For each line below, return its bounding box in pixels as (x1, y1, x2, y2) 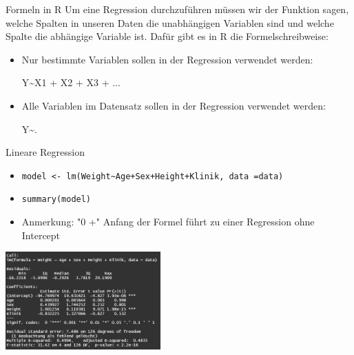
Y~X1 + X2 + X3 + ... (21, 75, 121, 90)
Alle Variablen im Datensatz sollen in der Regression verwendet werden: (21, 98, 326, 112)
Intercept (21, 227, 61, 242)
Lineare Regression (6, 145, 85, 159)
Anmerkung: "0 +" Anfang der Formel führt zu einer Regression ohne (21, 214, 315, 229)
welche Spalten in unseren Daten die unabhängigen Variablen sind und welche (6, 15, 334, 30)
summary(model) (21, 194, 92, 205)
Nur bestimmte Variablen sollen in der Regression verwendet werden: (21, 52, 313, 66)
